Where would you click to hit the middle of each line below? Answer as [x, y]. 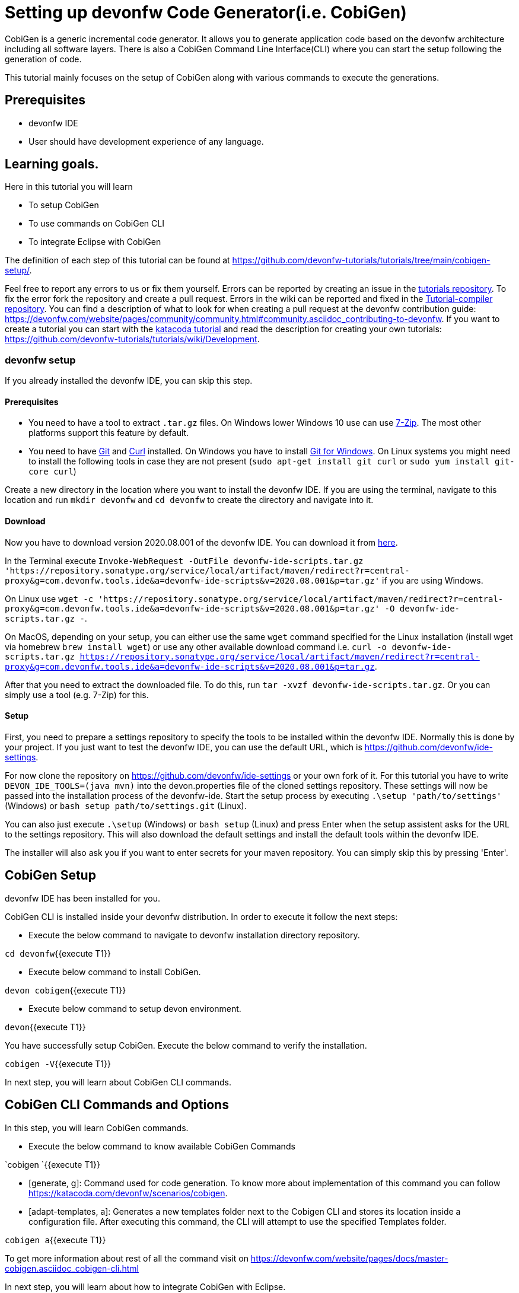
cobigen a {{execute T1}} [55, 1240]
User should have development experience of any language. [146, 141]
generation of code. [43, 59]
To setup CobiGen [64, 205]
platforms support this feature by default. [109, 433]
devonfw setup [40, 360]
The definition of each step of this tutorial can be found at [117, 260]
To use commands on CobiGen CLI [96, 224]
